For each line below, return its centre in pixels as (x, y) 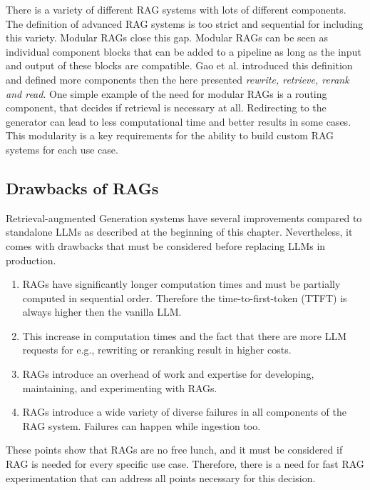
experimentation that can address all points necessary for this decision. (161, 477)
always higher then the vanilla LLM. (102, 312)
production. (31, 260)
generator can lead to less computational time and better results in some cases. (179, 121)
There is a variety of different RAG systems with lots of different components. (176, 9)
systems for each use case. (62, 149)
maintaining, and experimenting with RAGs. (120, 387)
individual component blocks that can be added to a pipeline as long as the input (184, 51)
